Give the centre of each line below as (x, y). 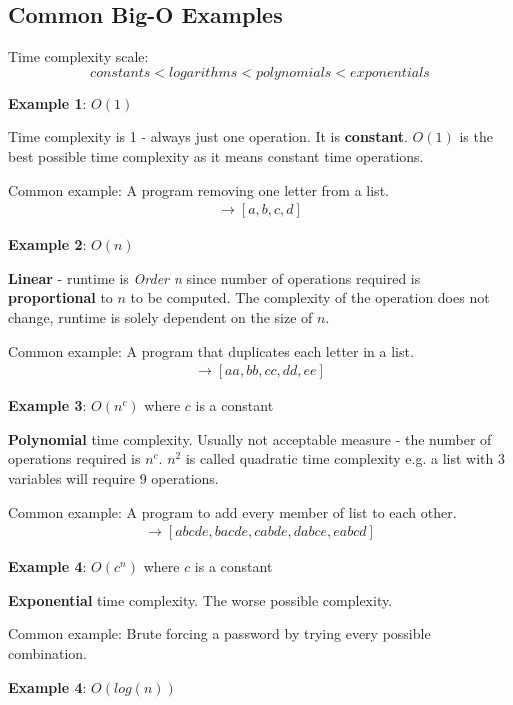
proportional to (60, 297)
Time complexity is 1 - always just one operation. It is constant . (208, 136)
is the (476, 136)
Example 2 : (47, 244)
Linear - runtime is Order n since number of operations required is (214, 277)
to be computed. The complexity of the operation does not (310, 297)
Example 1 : (47, 102)
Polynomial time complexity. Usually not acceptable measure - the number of (250, 438)
